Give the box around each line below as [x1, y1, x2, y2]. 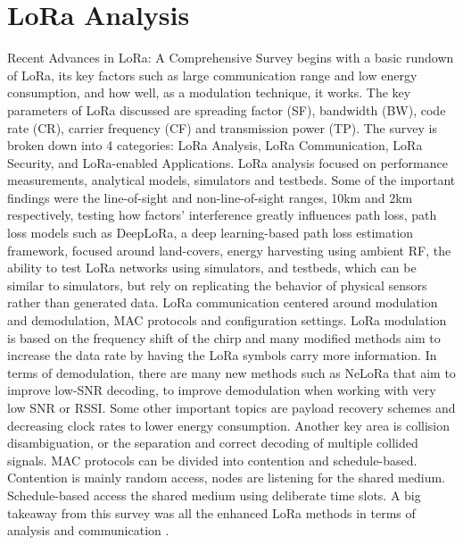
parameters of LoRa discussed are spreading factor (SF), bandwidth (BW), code [7, 100, 446, 119]
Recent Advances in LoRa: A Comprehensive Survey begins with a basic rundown [7, 48, 454, 67]
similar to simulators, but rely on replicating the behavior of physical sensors [7, 275, 427, 294]
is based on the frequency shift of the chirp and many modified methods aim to [7, 328, 441, 347]
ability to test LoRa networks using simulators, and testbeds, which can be [7, 258, 417, 277]
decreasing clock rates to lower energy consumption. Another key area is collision [7, 415, 451, 434]
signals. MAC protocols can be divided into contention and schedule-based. [7, 450, 418, 469]
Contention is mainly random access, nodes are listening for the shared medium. [7, 468, 445, 487]
